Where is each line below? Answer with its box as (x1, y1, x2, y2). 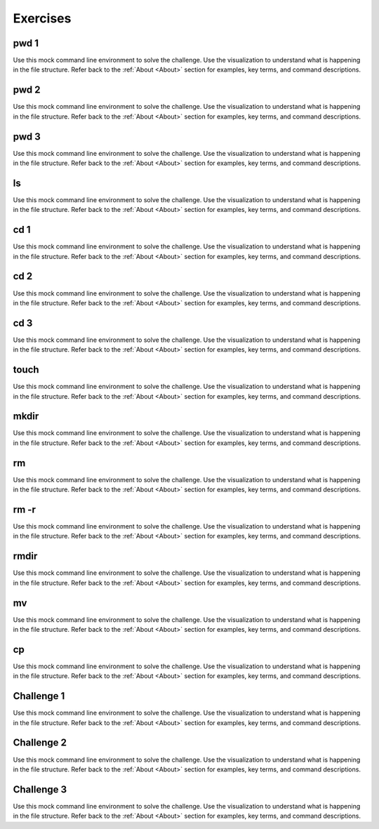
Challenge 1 (13, 690, 65, 702)
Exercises (13, 11, 72, 26)
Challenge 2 (13, 737, 67, 749)
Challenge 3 (13, 783, 67, 795)
